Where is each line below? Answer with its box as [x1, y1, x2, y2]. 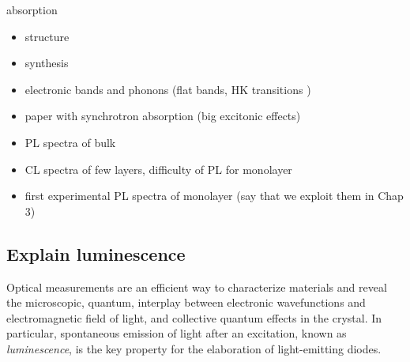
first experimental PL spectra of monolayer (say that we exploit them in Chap [24, 187, 404, 204]
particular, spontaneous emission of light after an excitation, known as [6, 325, 347, 341]
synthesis [24, 55, 69, 71]
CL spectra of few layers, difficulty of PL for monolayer [24, 160, 292, 177]
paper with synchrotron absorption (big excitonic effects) [24, 107, 301, 124]
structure [24, 28, 70, 44]
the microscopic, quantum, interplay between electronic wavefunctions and [6, 294, 366, 311]
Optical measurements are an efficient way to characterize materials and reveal [6, 278, 387, 295]
